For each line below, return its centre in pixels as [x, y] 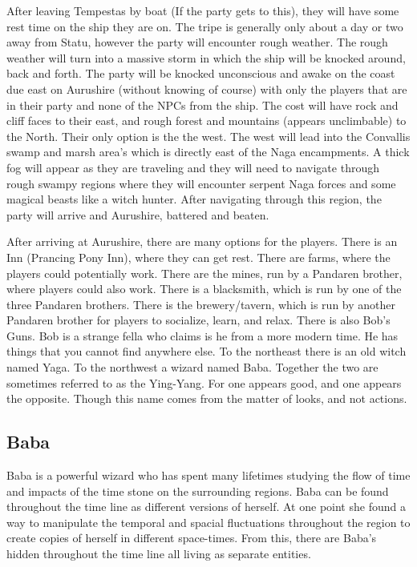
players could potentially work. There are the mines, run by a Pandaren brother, [204, 273]
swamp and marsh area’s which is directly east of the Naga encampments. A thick [208, 152]
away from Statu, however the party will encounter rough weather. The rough [197, 42]
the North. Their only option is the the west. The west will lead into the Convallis [208, 136]
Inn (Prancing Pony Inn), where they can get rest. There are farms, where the [198, 257]
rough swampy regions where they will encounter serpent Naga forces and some [201, 183]
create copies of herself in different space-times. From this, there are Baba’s [192, 538]
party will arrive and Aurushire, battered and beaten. [138, 214]
